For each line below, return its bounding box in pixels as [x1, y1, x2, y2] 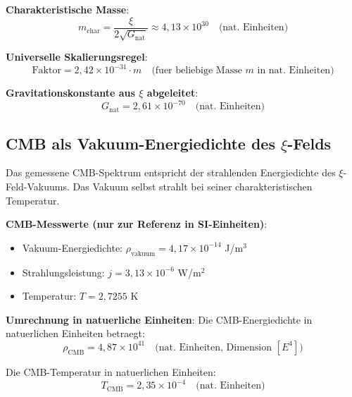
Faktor [32, 66, 61, 76]
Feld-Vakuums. [6, 179, 70, 194]
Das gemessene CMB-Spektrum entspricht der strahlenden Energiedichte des [6, 165, 336, 180]
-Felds [287, 132, 332, 154]
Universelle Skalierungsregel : [6, 49, 148, 64]
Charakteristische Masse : [6, 2, 130, 16]
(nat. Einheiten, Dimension [155, 342, 272, 353]
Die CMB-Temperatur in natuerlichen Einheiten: [6, 364, 216, 379]
